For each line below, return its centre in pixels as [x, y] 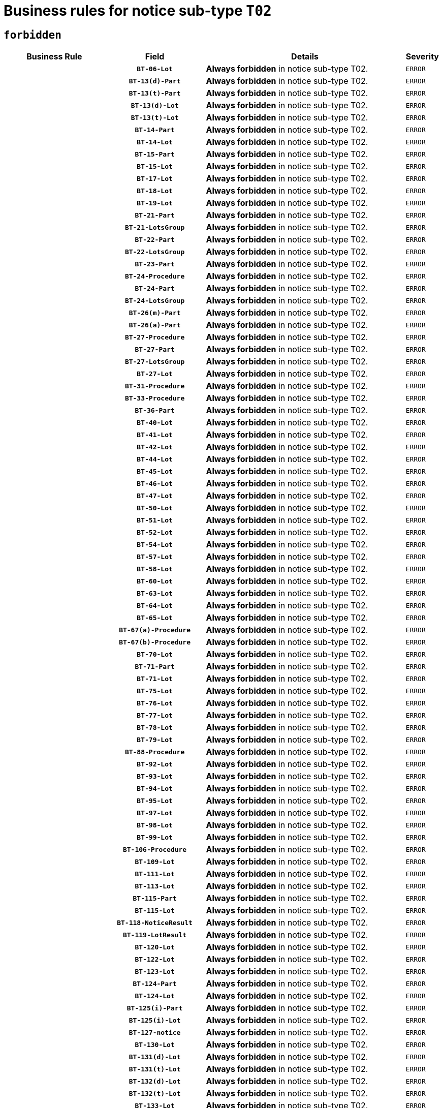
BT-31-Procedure [155, 386]
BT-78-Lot [155, 727]
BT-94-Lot [155, 788]
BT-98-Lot [155, 825]
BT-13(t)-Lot [155, 117]
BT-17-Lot [155, 178]
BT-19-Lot [155, 203]
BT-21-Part [155, 215]
